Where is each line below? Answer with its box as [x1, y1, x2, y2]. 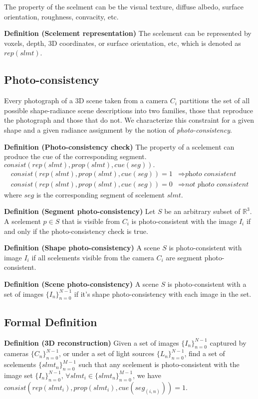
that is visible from [62, 215, 120, 226]
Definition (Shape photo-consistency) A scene [4, 242, 160, 253]
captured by [210, 337, 247, 348]
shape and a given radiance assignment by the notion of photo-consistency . [4, 124, 232, 135]
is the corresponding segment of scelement [36, 189, 165, 199]
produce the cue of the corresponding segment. [4, 151, 147, 162]
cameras [4, 348, 29, 359]
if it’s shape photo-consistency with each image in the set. [74, 288, 252, 299]
